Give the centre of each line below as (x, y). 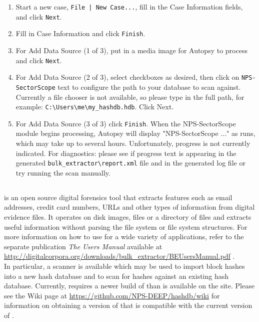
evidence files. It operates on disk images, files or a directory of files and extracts (128, 217)
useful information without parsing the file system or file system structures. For (126, 226)
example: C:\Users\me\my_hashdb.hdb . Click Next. (95, 107)
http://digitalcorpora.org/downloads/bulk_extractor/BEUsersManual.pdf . (119, 256)
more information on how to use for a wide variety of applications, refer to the (124, 236)
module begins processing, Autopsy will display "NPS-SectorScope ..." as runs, (135, 133)
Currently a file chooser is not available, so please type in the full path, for (130, 97)
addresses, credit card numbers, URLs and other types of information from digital (129, 207)
